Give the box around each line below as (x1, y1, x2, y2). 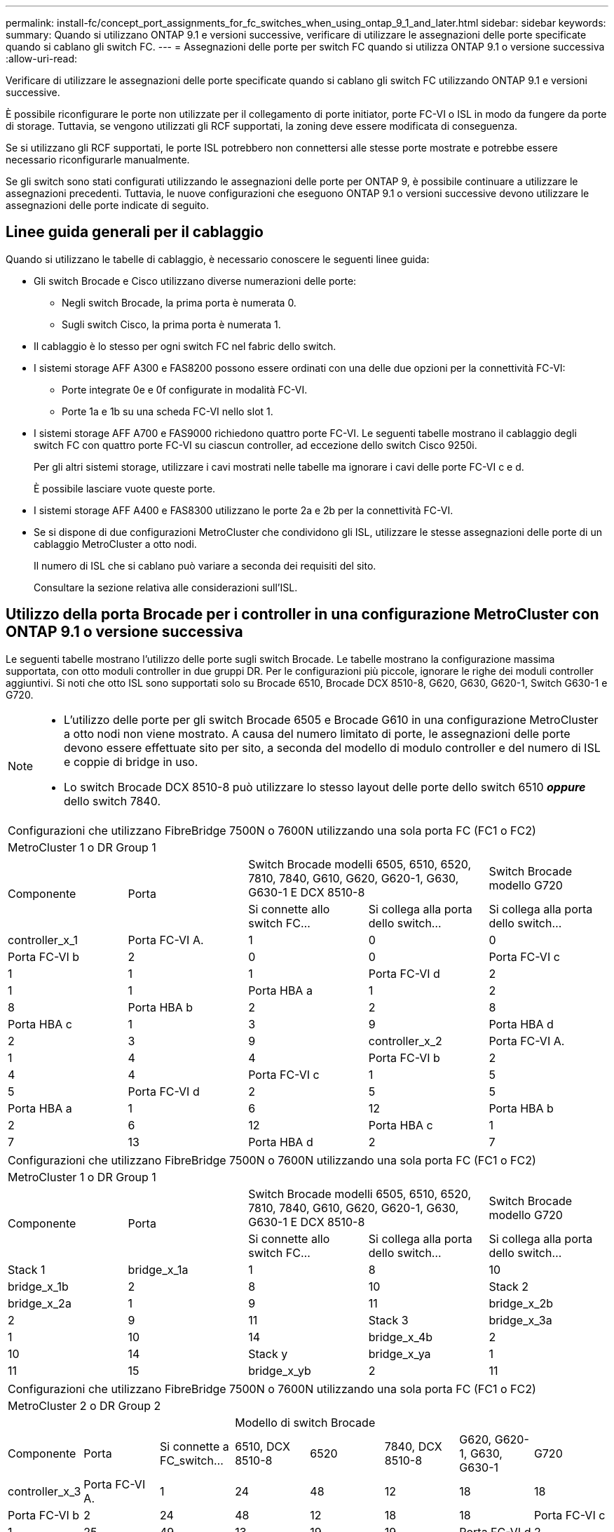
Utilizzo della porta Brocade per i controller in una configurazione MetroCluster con (6, 605, 599, 624)
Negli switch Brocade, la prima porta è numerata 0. (62, 296, 296, 309)
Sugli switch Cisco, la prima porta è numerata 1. (62, 318, 281, 330)
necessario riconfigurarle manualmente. (6, 154, 190, 166)
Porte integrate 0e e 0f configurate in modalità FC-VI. (62, 383, 308, 396)
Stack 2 (489, 1279, 529, 1294)
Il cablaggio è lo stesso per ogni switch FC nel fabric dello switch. (34, 340, 336, 352)
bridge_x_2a (8, 1296, 71, 1310)
